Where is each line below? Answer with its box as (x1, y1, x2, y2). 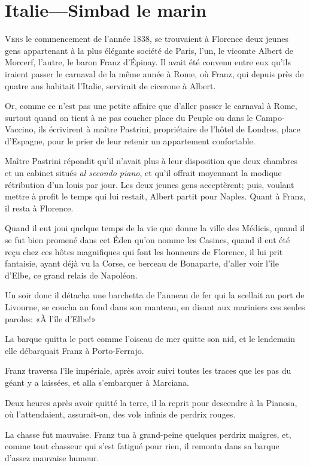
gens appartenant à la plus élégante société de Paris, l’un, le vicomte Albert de (5, 44, 294, 56)
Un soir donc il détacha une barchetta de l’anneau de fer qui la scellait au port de (5, 289, 305, 301)
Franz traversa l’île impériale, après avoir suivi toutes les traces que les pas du (5, 364, 291, 377)
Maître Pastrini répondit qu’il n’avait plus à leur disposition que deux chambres (5, 155, 297, 167)
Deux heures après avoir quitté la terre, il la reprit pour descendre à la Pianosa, (5, 396, 297, 408)
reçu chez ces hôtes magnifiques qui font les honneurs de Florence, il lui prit (5, 245, 283, 258)
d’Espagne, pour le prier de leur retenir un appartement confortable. (5, 134, 256, 147)
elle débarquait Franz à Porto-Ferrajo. (5, 344, 144, 356)
